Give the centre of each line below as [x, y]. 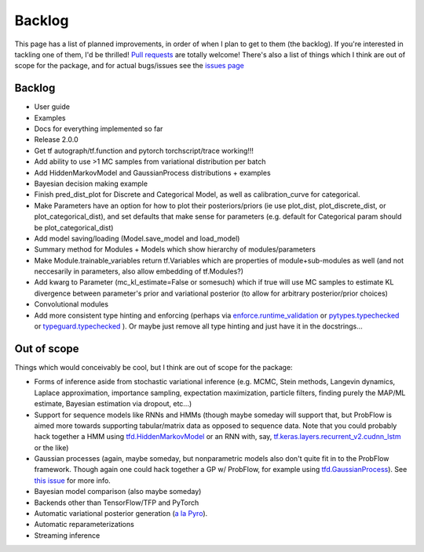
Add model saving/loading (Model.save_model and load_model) [137, 238]
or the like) [51, 448]
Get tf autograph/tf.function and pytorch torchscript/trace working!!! [144, 151]
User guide [52, 107]
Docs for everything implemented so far [99, 129]
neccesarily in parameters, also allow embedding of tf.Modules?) [139, 271]
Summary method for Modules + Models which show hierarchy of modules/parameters [175, 249]
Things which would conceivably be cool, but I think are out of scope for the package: [154, 367]
